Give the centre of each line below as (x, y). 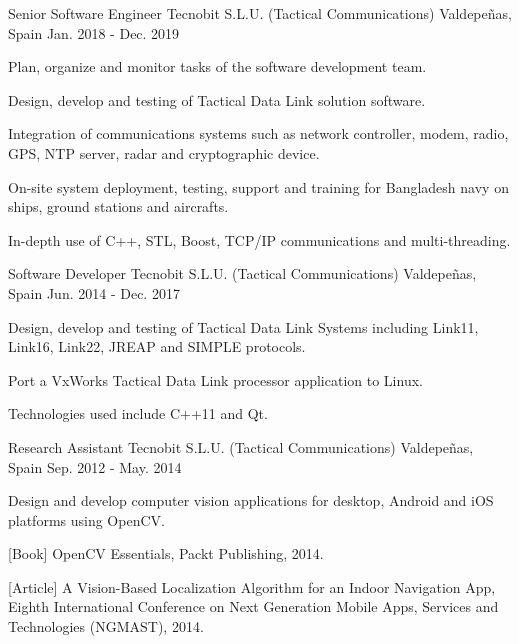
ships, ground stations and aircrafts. (118, 206)
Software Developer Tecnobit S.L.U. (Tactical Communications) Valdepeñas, (242, 273)
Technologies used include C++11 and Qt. (138, 413)
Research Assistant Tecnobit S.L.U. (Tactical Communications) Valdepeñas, (241, 446)
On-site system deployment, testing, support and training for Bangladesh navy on (258, 186)
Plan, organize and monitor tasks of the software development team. (217, 66)
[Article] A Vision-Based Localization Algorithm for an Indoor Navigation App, (252, 586)
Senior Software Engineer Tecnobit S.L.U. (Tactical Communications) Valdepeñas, (260, 13)
